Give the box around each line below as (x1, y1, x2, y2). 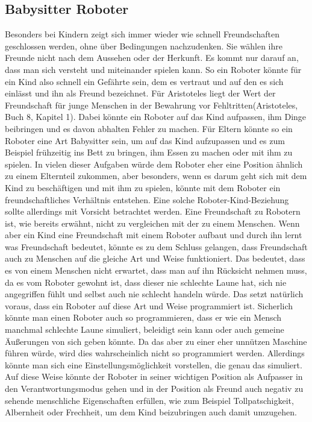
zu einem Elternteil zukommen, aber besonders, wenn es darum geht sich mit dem (5, 169, 307, 182)
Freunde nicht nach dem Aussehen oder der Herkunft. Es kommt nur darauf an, (5, 51, 299, 64)
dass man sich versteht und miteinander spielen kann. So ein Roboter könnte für (5, 63, 302, 75)
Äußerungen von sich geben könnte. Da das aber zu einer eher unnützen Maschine (5, 335, 307, 347)
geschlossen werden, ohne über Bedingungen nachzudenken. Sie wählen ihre (5, 39, 282, 52)
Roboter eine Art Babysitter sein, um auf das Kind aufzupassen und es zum (5, 134, 285, 146)
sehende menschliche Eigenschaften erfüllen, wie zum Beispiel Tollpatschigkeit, (5, 394, 294, 406)
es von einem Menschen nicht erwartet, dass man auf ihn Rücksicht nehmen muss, (5, 264, 307, 277)
